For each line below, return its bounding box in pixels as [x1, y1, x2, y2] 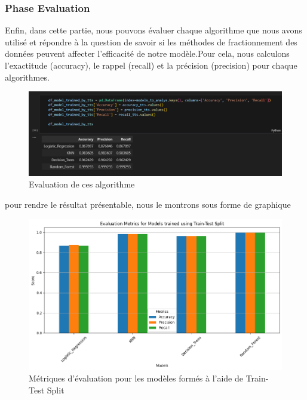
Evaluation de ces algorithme [29, 178, 135, 190]
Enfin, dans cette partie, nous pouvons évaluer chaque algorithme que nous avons [5, 24, 302, 36]
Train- [245, 372, 269, 384]
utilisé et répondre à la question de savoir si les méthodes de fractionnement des [5, 35, 297, 48]
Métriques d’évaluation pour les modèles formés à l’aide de [29, 372, 243, 384]
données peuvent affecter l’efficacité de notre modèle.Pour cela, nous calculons [5, 47, 290, 60]
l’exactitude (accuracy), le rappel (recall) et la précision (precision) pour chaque [5, 59, 297, 71]
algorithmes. [5, 70, 50, 83]
